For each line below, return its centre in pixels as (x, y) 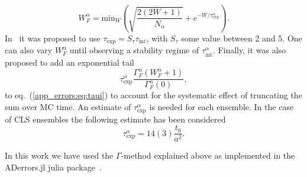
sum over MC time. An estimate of (68, 107)
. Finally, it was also (249, 50)
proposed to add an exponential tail (70, 62)
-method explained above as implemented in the (208, 155)
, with (157, 38)
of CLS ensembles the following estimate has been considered (115, 119)
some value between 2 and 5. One (242, 38)
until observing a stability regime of (134, 50)
